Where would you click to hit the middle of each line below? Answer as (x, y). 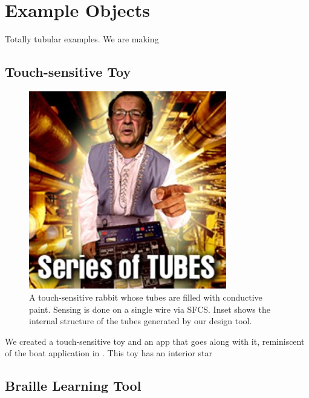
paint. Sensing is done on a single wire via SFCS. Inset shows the (150, 309)
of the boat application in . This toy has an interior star (109, 353)
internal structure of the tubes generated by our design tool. (141, 321)
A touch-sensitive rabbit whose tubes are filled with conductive (146, 297)
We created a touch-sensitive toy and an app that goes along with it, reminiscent (155, 341)
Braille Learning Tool (73, 386)
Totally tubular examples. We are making (82, 39)
